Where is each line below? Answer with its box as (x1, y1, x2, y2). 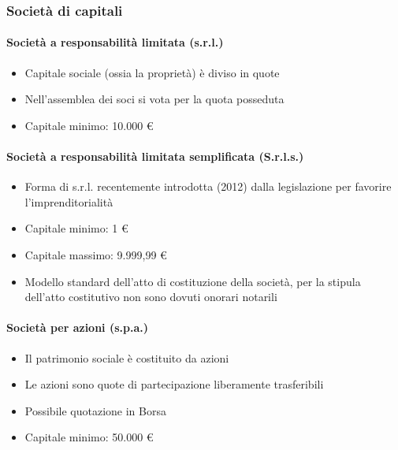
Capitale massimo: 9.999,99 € (24, 247, 167, 262)
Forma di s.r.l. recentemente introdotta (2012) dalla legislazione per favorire (24, 178, 392, 195)
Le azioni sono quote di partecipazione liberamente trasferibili (24, 376, 324, 392)
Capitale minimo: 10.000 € (24, 117, 154, 133)
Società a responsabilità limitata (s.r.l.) (6, 34, 224, 50)
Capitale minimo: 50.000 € (24, 429, 154, 445)
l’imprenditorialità (24, 193, 113, 210)
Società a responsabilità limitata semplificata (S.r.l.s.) (6, 148, 304, 165)
